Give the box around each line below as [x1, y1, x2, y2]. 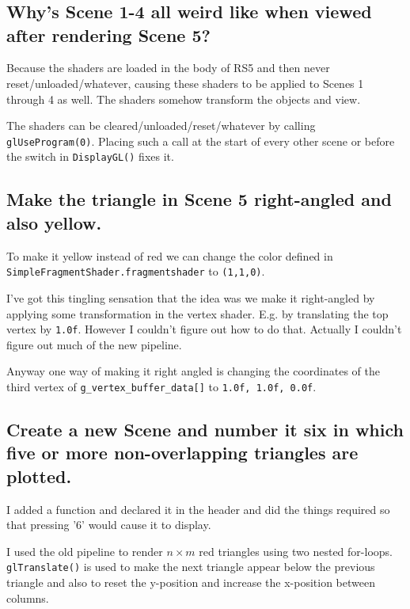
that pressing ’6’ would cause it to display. [6, 516, 211, 533]
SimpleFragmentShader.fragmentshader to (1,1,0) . [6, 263, 265, 280]
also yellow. [6, 210, 102, 234]
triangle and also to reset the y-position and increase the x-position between [6, 574, 375, 591]
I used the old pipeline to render [6, 542, 163, 559]
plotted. [6, 463, 72, 488]
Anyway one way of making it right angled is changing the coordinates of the [6, 363, 380, 379]
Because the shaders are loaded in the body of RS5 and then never [6, 59, 330, 76]
